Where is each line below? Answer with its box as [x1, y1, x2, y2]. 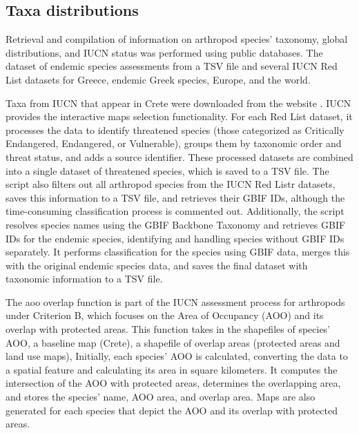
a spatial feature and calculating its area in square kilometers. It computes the [6, 362, 338, 376]
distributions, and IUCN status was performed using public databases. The [6, 45, 323, 59]
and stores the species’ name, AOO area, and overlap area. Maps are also [6, 389, 316, 404]
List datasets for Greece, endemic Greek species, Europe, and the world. [6, 72, 311, 86]
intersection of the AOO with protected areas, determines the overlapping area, [6, 376, 341, 390]
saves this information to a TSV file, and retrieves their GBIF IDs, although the [6, 190, 345, 204]
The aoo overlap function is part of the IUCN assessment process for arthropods [6, 294, 345, 309]
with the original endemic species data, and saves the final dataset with [6, 258, 308, 272]
